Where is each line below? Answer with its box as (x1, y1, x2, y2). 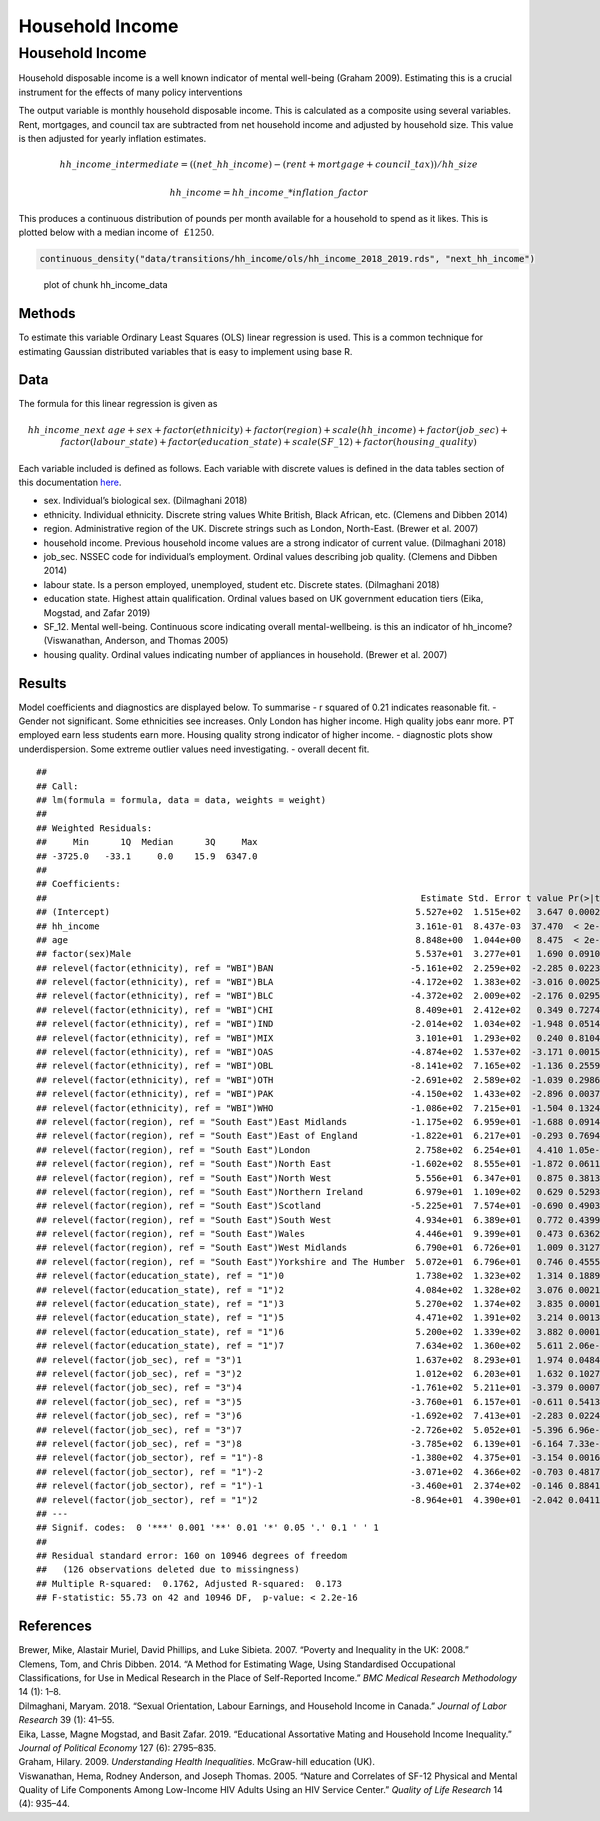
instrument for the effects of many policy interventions (18, 86, 243, 98)
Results (18, 675, 67, 692)
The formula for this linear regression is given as (18, 398, 218, 410)
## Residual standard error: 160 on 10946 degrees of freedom (36, 1550, 348, 1562)
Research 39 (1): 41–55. (18, 1714, 115, 1726)
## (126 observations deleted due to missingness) (36, 1564, 300, 1575)
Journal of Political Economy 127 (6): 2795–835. (18, 1741, 217, 1754)
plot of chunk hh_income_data (43, 279, 169, 291)
